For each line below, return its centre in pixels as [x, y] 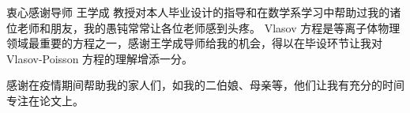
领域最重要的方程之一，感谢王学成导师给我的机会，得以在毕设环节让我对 [194, 43]
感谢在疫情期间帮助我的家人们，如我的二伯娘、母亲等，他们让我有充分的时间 [205, 85]
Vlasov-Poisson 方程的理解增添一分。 [100, 58]
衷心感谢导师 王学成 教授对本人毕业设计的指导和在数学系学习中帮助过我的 [198, 12]
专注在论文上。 [45, 100]
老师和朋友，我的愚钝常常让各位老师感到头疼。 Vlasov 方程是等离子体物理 [209, 27]
